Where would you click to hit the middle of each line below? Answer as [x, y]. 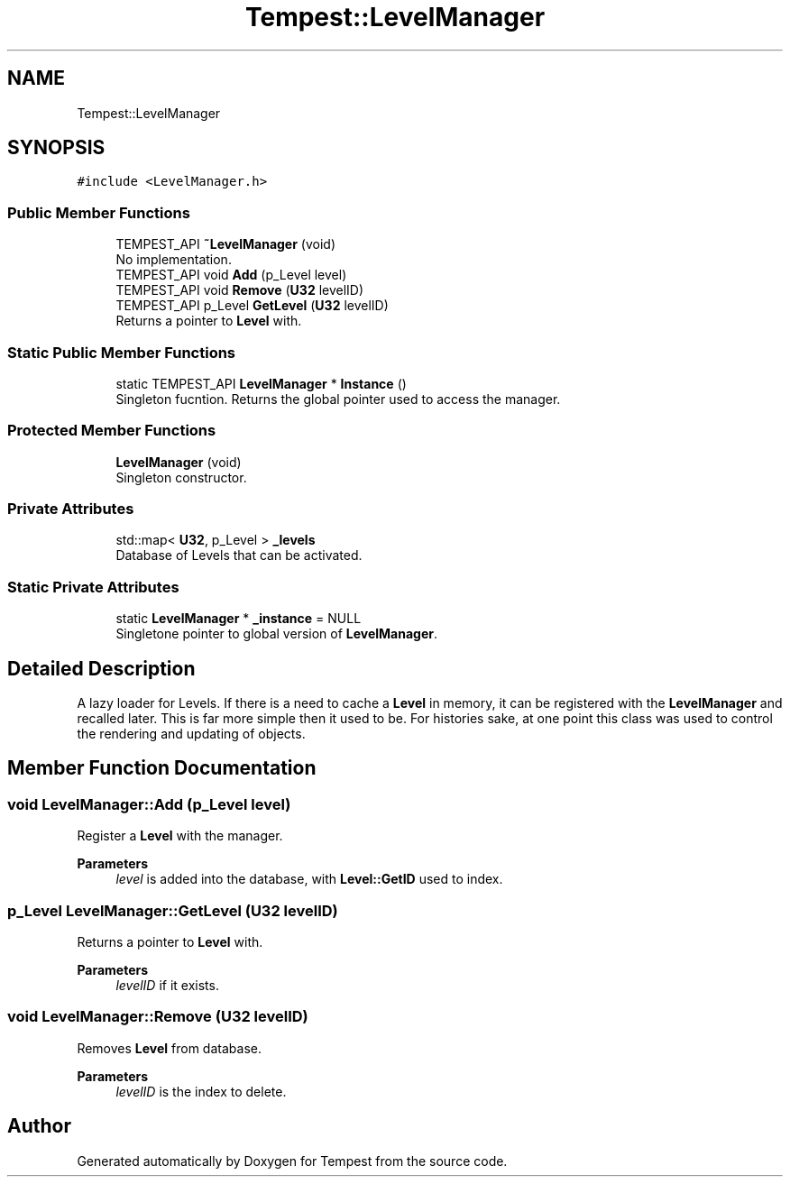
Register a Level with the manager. [180, 836]
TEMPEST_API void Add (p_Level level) [231, 275]
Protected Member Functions [112, 431]
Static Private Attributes [93, 587]
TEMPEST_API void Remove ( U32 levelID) [240, 290]
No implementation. [174, 260]
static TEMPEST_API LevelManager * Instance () [261, 383]
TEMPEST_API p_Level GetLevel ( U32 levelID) [252, 306]
